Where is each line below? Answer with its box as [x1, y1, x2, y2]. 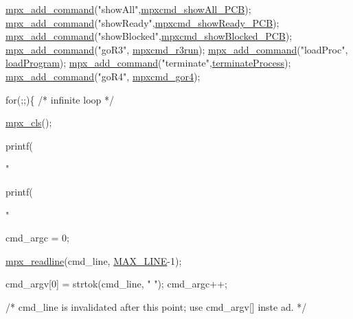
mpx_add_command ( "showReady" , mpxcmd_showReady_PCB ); [5, 15, 280, 29]
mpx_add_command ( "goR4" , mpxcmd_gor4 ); [5, 69, 201, 83]
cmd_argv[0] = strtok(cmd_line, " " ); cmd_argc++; [5, 276, 227, 291]
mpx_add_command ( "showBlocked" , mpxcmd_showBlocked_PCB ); [5, 29, 293, 43]
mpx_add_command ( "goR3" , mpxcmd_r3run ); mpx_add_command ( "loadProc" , [5, 42, 348, 56]
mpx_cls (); [5, 115, 52, 130]
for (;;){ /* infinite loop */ [5, 92, 114, 106]
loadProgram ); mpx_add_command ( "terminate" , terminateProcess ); [5, 56, 291, 70]
